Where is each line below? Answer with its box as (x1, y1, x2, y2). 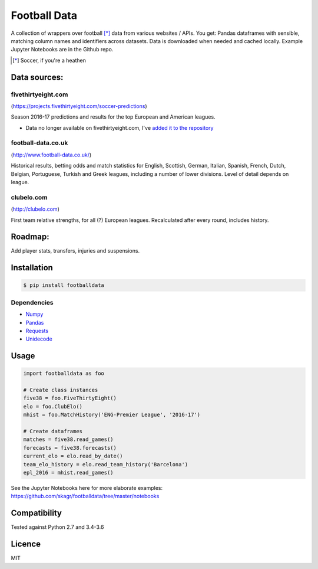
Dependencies (11, 298, 54, 306)
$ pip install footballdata (23, 282, 104, 289)
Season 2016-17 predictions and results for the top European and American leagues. (11, 113, 216, 120)
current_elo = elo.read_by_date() (23, 453, 123, 460)
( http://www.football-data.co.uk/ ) (11, 151, 92, 158)
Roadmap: (11, 232, 49, 242)
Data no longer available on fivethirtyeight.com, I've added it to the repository (25, 124, 214, 131)
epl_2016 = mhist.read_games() (23, 469, 114, 476)
